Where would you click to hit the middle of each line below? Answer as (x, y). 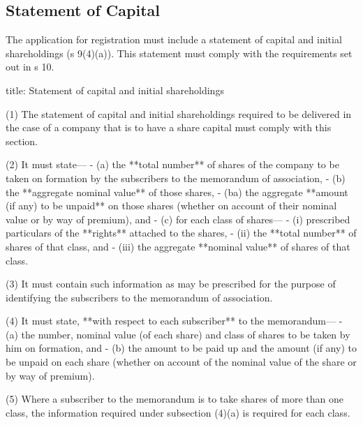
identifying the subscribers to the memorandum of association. (139, 297)
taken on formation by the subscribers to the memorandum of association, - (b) (176, 178)
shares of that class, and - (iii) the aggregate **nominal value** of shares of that (178, 246)
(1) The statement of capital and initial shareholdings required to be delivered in (179, 113)
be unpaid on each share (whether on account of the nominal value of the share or (181, 362)
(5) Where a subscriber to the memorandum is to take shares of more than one (175, 399)
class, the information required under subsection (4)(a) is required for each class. (178, 412)
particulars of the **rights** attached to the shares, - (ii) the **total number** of (181, 233)
